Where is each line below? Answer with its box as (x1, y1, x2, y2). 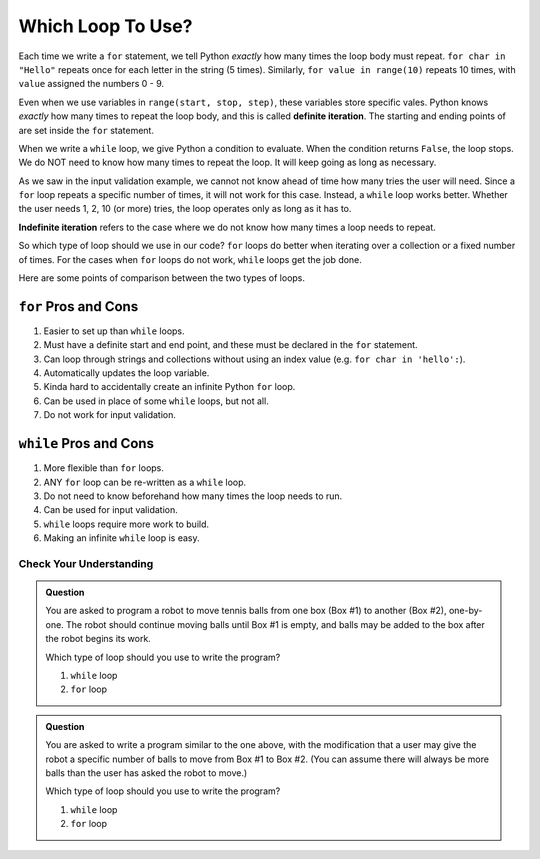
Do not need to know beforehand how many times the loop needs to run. (43, 490, 343, 502)
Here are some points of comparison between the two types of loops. (18, 272, 305, 284)
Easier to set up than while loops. (43, 325, 185, 337)
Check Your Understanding (18, 556, 154, 570)
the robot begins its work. (45, 633, 152, 645)
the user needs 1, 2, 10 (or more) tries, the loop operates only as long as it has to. (18, 203, 352, 215)
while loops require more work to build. (43, 518, 210, 530)
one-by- (448, 605, 483, 617)
